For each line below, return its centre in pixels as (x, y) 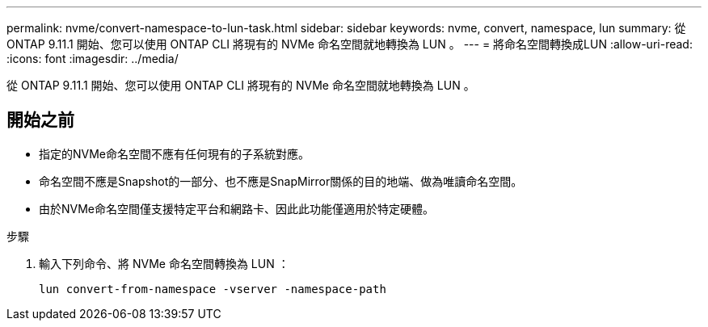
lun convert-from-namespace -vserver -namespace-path (213, 289)
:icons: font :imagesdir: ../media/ (93, 59)
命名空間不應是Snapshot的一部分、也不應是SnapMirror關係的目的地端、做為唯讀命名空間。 (281, 181)
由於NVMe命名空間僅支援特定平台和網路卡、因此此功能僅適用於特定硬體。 (237, 208)
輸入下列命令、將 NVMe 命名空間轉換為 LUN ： (164, 263)
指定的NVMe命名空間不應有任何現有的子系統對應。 (175, 153)
